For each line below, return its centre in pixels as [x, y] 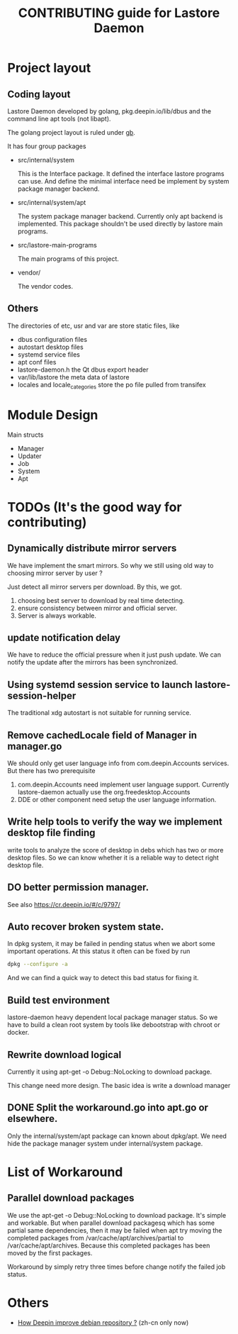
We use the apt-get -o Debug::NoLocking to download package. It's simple [117, 1215]
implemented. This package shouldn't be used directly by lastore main [120, 224]
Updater [30, 456]
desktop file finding [51, 833]
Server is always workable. [57, 616]
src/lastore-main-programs [57, 245]
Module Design [53, 415]
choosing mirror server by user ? [55, 573]
